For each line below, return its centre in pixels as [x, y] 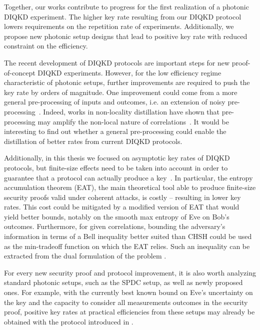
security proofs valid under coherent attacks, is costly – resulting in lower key [122, 197]
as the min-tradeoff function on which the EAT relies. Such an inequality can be [127, 246]
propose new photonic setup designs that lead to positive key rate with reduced [126, 36]
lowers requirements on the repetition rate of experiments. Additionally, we [119, 26]
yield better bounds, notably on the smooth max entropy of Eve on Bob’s [117, 216]
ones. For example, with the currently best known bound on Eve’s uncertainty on [128, 292]
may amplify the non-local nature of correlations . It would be [133, 121]
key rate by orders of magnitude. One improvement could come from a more [121, 92]
